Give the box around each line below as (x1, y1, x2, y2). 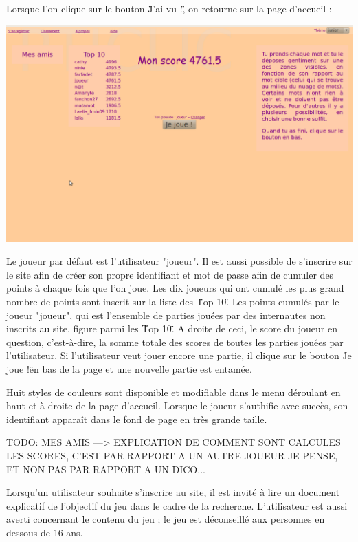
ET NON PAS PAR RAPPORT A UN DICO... (6, 462, 205, 476)
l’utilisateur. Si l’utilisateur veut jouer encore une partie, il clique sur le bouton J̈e (6, 348, 352, 362)
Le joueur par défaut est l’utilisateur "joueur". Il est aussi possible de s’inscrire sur (6, 254, 353, 268)
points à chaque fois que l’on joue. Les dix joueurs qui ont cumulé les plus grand (6, 281, 344, 295)
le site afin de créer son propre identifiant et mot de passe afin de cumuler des (6, 267, 334, 281)
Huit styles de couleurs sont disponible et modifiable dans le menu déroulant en (6, 384, 341, 399)
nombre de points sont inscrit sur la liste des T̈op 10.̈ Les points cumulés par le (6, 294, 339, 308)
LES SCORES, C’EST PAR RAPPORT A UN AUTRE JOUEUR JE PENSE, (6, 448, 338, 462)
